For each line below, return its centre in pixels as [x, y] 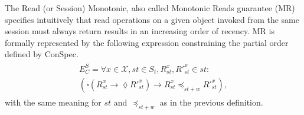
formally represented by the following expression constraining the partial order [147, 42]
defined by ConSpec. [42, 54]
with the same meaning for [53, 102]
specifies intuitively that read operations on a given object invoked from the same [152, 19]
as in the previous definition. [211, 102]
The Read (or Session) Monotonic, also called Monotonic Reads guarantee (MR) [150, 8]
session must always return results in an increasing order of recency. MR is [140, 31]
